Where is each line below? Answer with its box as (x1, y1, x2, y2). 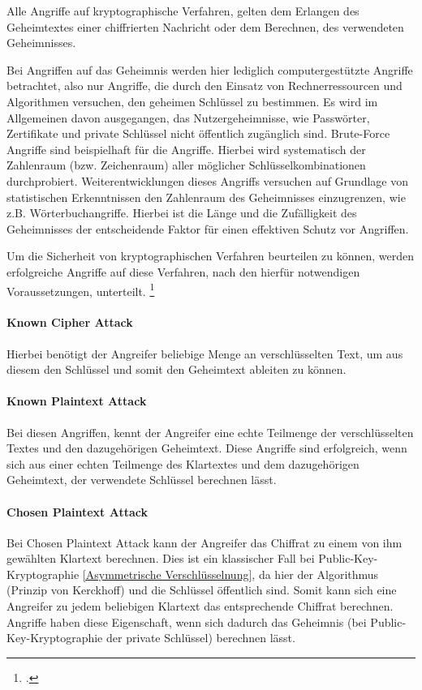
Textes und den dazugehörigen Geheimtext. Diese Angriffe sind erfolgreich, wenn (6, 439, 407, 456)
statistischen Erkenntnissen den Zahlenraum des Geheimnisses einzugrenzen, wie (6, 188, 406, 205)
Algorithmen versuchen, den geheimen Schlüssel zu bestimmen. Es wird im (6, 92, 378, 109)
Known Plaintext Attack (6, 392, 147, 409)
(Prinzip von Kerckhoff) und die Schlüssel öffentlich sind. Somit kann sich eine (6, 581, 397, 598)
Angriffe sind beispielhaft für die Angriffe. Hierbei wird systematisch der (6, 140, 366, 157)
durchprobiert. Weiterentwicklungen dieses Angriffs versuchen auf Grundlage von (6, 172, 408, 189)
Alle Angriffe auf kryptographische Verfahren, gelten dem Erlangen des (6, 2, 360, 19)
